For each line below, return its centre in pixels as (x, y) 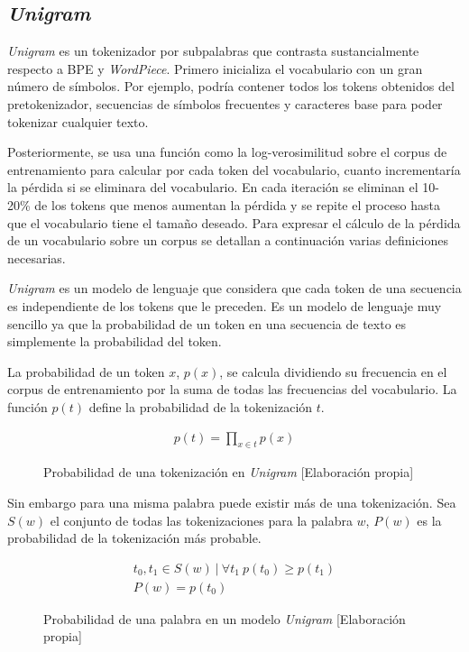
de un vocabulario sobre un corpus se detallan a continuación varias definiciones (228, 240)
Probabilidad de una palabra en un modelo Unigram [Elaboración (225, 618)
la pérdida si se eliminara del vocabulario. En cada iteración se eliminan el (213, 187)
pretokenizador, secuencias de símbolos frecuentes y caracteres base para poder (225, 103)
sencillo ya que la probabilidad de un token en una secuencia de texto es (207, 323)
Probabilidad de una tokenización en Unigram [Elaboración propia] (229, 472)
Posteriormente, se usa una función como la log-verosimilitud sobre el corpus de (227, 152)
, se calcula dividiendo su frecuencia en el (333, 371)
